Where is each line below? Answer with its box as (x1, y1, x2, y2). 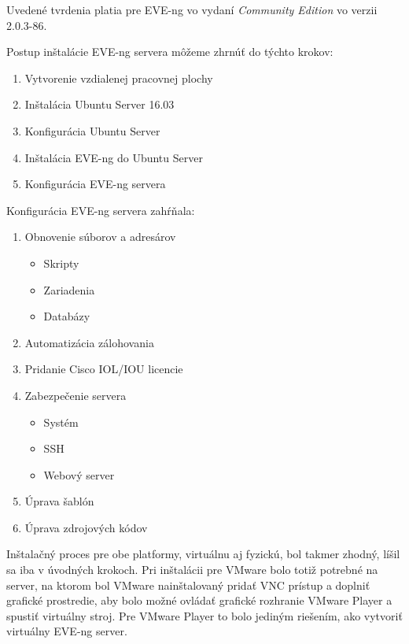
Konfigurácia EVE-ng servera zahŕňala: (6, 202, 195, 218)
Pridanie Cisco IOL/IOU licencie (24, 361, 183, 377)
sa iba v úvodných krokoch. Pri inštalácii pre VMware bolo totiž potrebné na (6, 561, 378, 578)
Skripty (43, 254, 79, 271)
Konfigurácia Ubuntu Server (24, 122, 160, 139)
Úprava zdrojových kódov (24, 519, 148, 535)
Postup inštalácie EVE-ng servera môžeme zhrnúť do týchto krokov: (6, 43, 333, 60)
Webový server (43, 466, 115, 483)
